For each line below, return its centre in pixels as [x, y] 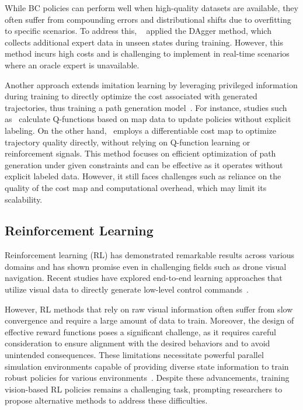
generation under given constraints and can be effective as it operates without [144, 164]
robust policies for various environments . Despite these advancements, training [147, 378]
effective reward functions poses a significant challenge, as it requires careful [140, 331]
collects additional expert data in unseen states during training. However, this [144, 42]
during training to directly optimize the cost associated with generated [131, 96]
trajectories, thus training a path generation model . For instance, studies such [146, 107]
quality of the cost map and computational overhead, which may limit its [136, 187]
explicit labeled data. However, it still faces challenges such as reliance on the [143, 176]
